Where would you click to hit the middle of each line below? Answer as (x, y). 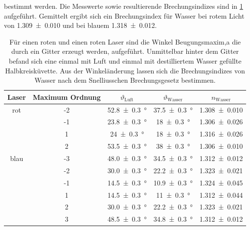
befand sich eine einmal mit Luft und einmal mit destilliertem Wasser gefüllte (125, 60)
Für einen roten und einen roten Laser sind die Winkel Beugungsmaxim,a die (125, 41)
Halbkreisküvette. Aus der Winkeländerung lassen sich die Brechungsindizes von (125, 70)
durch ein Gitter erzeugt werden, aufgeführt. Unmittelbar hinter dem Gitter (125, 51)
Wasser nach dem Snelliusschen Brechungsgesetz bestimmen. (125, 80)
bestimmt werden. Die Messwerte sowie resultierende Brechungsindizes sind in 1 (124, 6)
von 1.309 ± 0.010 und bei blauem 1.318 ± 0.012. (80, 25)
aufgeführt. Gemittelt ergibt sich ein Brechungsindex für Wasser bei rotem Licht (124, 15)
